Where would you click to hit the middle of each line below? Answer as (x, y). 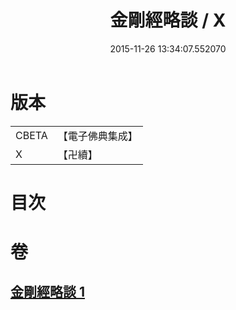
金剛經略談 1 (48, 292)
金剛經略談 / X (168, 20)
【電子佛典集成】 (97, 136)
